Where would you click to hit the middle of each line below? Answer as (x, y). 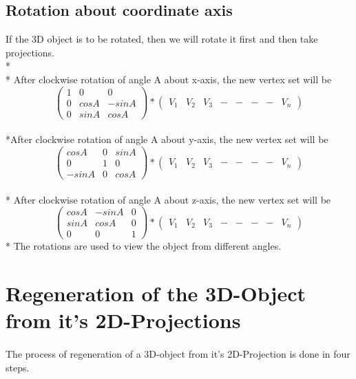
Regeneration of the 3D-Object (156, 293)
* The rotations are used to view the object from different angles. (144, 246)
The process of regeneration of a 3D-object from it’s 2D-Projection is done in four (178, 354)
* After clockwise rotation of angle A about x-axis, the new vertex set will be (169, 79)
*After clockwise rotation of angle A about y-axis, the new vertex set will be (167, 139)
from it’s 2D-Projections (123, 320)
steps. (18, 367)
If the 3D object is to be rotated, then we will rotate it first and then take (162, 39)
